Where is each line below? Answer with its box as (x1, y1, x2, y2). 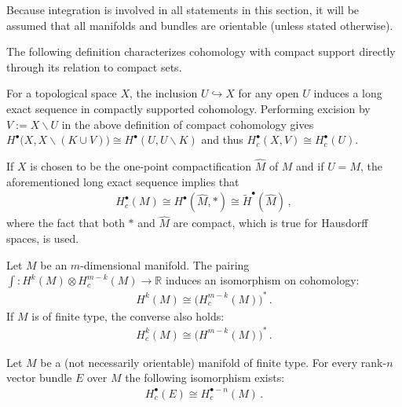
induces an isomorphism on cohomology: (165, 272, 360, 288)
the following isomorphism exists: (125, 369, 285, 386)
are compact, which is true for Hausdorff (173, 214, 368, 231)
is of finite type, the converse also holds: (31, 307, 225, 324)
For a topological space (6, 85, 117, 101)
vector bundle (6, 369, 72, 386)
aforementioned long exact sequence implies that (6, 173, 239, 189)
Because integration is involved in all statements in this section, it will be (6, 2, 360, 17)
